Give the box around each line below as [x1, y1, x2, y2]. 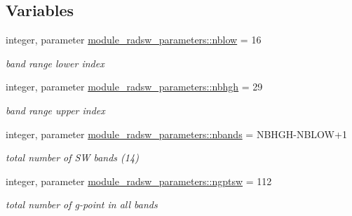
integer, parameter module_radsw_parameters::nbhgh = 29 [6, 79, 263, 94]
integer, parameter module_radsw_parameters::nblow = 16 [6, 32, 262, 47]
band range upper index [6, 102, 105, 117]
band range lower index [6, 55, 104, 70]
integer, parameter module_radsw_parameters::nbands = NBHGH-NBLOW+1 [6, 126, 347, 141]
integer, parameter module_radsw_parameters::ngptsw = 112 [6, 173, 272, 188]
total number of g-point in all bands [6, 197, 158, 212]
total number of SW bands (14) [6, 150, 139, 165]
